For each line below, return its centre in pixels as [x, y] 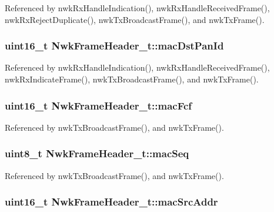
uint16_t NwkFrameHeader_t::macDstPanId [114, 46]
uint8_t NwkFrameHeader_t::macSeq [97, 153]
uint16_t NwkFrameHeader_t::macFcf [98, 105]
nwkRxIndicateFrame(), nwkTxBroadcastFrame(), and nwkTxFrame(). [132, 79]
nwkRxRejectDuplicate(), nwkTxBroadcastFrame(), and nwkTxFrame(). [135, 19]
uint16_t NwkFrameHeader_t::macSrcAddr [111, 202]
